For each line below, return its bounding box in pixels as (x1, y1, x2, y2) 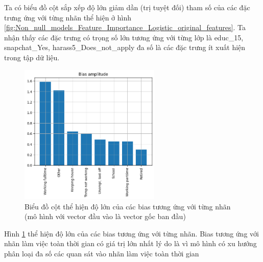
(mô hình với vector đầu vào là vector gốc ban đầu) (25, 211, 186, 222)
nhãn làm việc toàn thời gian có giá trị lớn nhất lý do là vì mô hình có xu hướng (4, 238, 257, 249)
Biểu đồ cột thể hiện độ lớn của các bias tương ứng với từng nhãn (25, 201, 231, 211)
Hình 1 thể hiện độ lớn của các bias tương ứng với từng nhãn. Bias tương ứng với (4, 228, 259, 239)
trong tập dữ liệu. (4, 52, 60, 62)
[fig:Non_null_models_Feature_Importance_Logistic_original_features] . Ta (4, 22, 246, 33)
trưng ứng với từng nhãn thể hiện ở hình (4, 12, 131, 22)
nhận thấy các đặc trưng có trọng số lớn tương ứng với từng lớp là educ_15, (4, 32, 244, 42)
